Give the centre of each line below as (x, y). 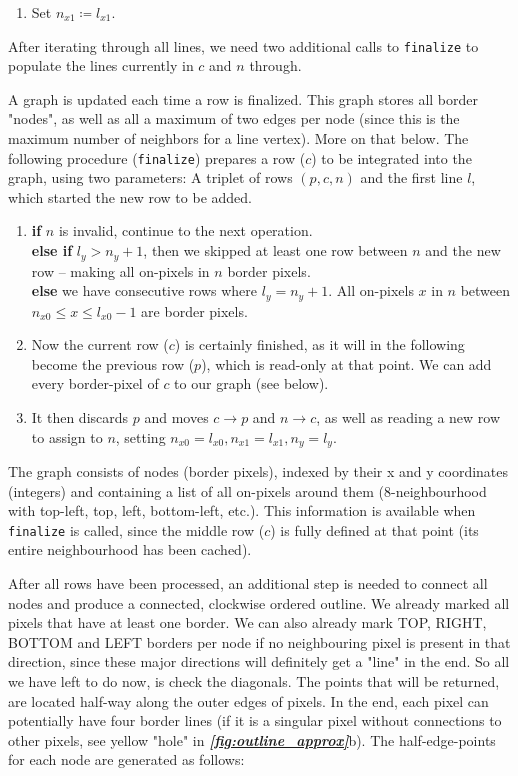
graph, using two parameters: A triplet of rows (150, 177)
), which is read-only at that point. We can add (346, 363)
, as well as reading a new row (408, 416)
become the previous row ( (113, 363)
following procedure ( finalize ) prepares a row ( (157, 157)
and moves (176, 416)
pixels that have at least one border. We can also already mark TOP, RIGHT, (247, 622)
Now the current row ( (100, 344)
